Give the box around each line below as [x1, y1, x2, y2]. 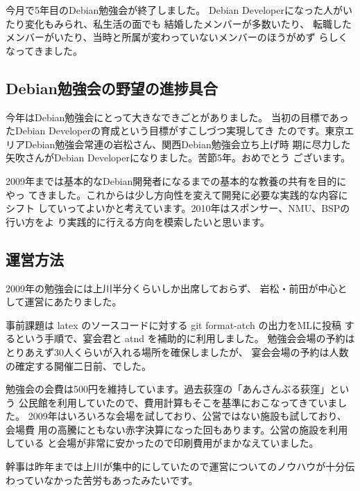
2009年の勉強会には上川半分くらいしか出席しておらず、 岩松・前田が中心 [6, 280, 338, 295]
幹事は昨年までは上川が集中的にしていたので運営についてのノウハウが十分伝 [6, 459, 355, 474]
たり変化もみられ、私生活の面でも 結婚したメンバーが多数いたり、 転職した [6, 16, 352, 30]
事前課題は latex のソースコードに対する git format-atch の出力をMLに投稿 [6, 317, 342, 332]
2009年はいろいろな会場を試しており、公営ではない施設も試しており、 [28, 409, 347, 423]
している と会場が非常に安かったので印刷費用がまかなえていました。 [6, 436, 319, 450]
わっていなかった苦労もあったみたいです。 [6, 472, 198, 487]
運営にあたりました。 [24, 294, 122, 309]
